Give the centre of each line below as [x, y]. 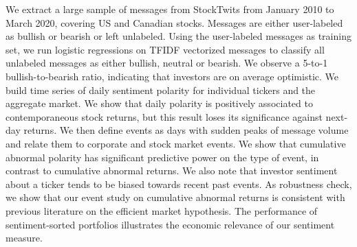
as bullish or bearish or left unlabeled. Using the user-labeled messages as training [178, 36]
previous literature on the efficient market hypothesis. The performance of [162, 210]
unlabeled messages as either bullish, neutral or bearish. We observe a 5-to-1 [167, 63]
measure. [24, 238]
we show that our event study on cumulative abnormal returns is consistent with [175, 197]
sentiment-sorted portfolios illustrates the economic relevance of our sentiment [170, 224]
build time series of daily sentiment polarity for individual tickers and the [161, 90]
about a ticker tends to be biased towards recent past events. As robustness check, [179, 184]
